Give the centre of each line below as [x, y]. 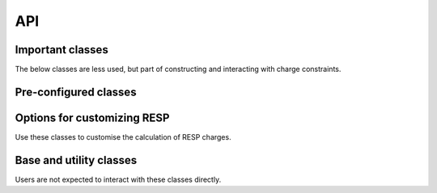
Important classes [62, 50]
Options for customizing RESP [92, 117]
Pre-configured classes [76, 92]
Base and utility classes [76, 160]
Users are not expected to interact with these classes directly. [118, 179]
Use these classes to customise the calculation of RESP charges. [123, 136]
